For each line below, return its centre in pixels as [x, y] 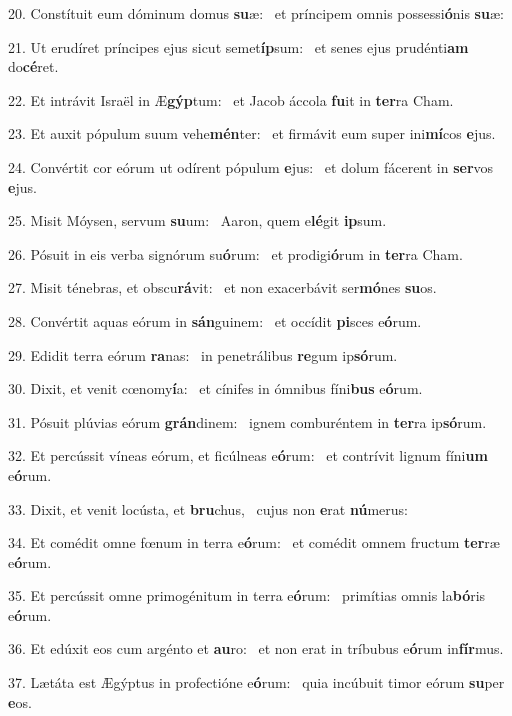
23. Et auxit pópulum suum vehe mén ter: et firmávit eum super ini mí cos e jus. [252, 133]
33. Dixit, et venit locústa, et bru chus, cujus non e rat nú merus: [208, 508]
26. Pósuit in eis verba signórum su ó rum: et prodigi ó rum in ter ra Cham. [235, 253]
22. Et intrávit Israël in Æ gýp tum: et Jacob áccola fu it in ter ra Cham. [231, 99]
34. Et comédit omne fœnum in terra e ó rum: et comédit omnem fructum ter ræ [254, 542]
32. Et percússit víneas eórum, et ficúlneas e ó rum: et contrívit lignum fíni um [248, 455]
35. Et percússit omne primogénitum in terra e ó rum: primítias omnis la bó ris [247, 595]
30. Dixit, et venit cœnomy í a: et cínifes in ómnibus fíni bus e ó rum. [215, 388]
